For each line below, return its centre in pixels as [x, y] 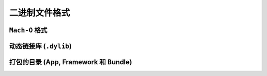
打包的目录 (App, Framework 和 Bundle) [70, 62]
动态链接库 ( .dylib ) [40, 46]
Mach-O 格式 [28, 30]
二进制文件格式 [40, 13]
